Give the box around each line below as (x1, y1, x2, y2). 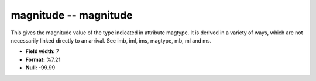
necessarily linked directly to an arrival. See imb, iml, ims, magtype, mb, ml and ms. (11, 37, 212, 44)
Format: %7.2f (25, 56, 61, 63)
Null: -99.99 (25, 64, 56, 71)
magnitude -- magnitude (11, 9, 133, 22)
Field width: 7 (25, 48, 60, 55)
